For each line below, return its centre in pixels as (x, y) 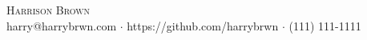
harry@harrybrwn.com (62, 25)
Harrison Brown (48, 10)
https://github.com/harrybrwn (203, 25)
